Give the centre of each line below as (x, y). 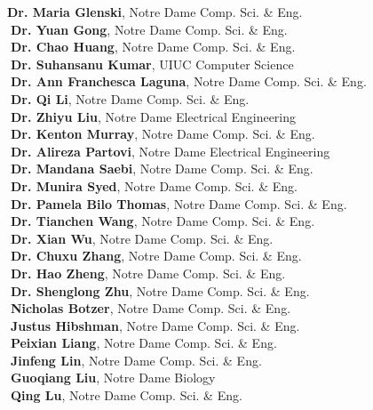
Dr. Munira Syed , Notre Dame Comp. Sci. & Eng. (154, 185)
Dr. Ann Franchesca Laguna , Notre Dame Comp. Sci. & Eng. (188, 81)
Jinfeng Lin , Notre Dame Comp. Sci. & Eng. (136, 360)
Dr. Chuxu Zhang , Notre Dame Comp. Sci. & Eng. (156, 256)
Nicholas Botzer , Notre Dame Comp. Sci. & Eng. (151, 308)
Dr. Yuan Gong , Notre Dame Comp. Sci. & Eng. (149, 29)
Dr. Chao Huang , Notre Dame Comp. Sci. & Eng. (153, 47)
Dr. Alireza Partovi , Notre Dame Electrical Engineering (170, 151)
